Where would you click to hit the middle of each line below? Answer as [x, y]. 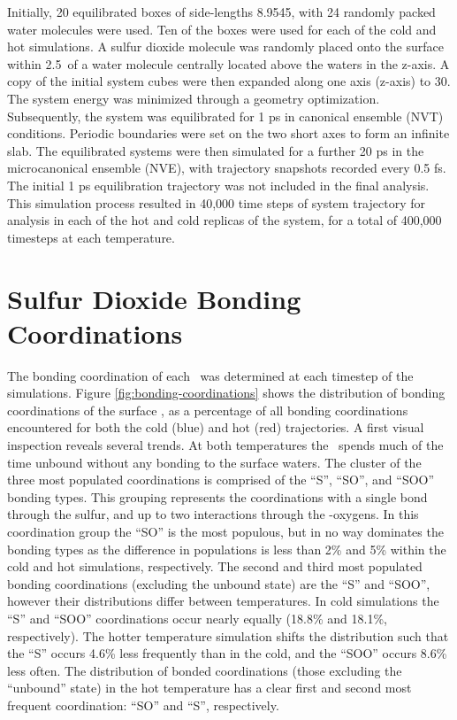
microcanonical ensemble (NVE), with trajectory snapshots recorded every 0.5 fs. [227, 168]
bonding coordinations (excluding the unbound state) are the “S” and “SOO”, [219, 583]
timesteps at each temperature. [91, 237]
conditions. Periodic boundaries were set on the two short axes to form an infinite [228, 133]
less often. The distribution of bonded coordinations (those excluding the [205, 670]
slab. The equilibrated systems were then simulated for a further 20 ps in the [216, 150]
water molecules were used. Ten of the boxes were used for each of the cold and [222, 29]
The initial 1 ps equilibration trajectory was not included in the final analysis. [218, 185]
